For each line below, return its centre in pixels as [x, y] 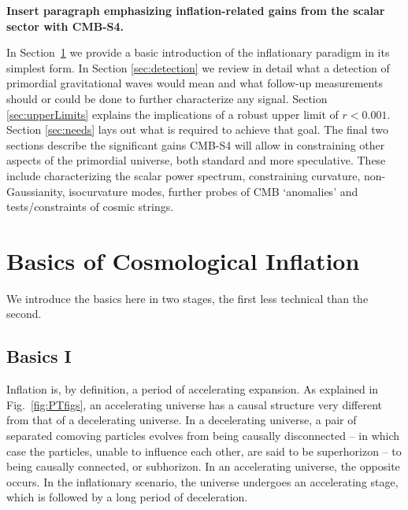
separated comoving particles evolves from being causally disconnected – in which [203, 436]
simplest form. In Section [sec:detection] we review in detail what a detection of [198, 67]
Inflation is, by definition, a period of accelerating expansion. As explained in [193, 389]
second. [24, 314]
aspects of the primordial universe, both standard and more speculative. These [196, 160]
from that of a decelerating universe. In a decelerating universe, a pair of [182, 420]
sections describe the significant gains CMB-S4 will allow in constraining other [196, 144]
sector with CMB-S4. [65, 26]
